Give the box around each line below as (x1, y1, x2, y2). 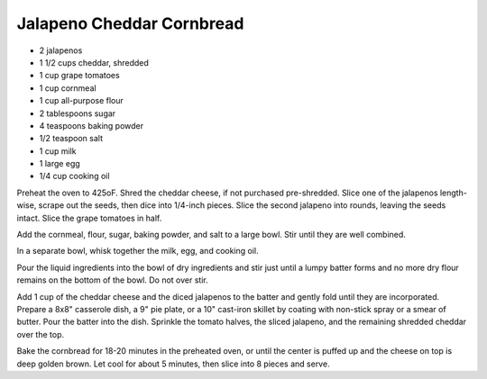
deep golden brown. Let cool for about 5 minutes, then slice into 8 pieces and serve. (16, 358, 330, 369)
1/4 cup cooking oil (39, 171, 110, 182)
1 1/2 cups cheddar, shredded (39, 57, 149, 68)
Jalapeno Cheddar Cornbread (16, 14, 244, 33)
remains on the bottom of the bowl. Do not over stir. (16, 275, 208, 285)
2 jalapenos (39, 45, 83, 56)
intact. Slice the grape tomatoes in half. (16, 212, 162, 223)
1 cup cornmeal (39, 82, 96, 94)
